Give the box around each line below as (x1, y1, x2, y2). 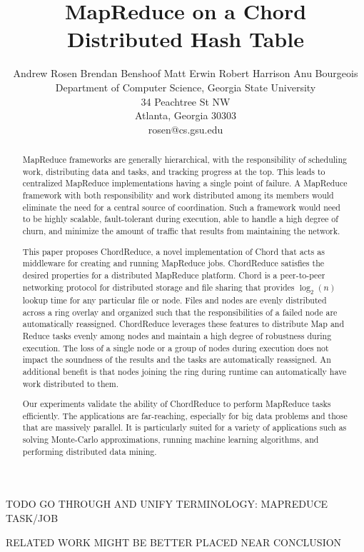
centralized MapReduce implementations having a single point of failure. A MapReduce (22, 177, 348, 189)
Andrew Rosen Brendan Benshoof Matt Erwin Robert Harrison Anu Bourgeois (13, 66, 358, 81)
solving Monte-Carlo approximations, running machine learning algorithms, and (22, 433, 319, 446)
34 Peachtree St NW (141, 94, 231, 109)
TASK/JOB (6, 510, 59, 525)
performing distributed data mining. (22, 445, 157, 457)
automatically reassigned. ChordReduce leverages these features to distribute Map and (22, 318, 345, 330)
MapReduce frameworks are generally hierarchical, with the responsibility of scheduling (22, 154, 347, 166)
